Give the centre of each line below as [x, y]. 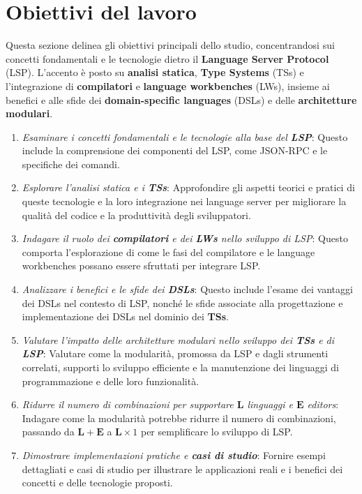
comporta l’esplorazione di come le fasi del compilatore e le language [168, 252]
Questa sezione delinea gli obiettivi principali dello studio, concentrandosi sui [170, 45]
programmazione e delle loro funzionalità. [111, 381]
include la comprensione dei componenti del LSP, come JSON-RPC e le [175, 150]
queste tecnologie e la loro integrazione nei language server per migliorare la [184, 201]
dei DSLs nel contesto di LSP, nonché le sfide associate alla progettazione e [182, 302]
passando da [48, 432]
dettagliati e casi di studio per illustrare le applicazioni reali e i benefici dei [182, 469]
